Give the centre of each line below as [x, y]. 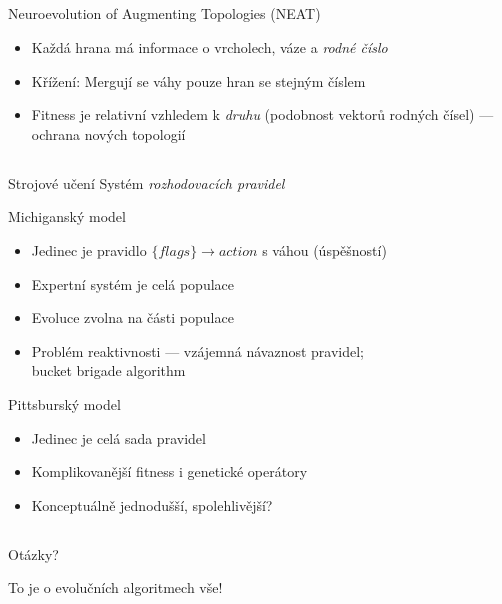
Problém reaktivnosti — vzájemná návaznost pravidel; [198, 350]
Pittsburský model [64, 403]
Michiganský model [67, 216]
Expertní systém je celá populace [133, 283]
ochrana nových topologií [108, 133]
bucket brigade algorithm [108, 370]
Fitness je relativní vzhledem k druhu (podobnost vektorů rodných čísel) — [262, 114]
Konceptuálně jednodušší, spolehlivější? [152, 504]
